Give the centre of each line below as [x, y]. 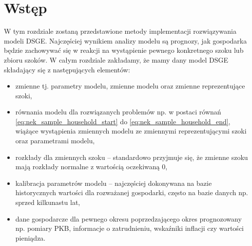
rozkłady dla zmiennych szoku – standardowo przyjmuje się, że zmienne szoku [132, 157]
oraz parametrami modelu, [55, 141]
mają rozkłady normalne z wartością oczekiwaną [87, 167]
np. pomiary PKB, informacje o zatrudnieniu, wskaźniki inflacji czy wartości [129, 228]
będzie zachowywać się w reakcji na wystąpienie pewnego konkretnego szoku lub [124, 50]
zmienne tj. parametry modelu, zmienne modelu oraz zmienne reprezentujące [130, 86]
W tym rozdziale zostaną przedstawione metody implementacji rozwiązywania [120, 31]
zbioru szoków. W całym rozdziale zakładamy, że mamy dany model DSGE [116, 59]
